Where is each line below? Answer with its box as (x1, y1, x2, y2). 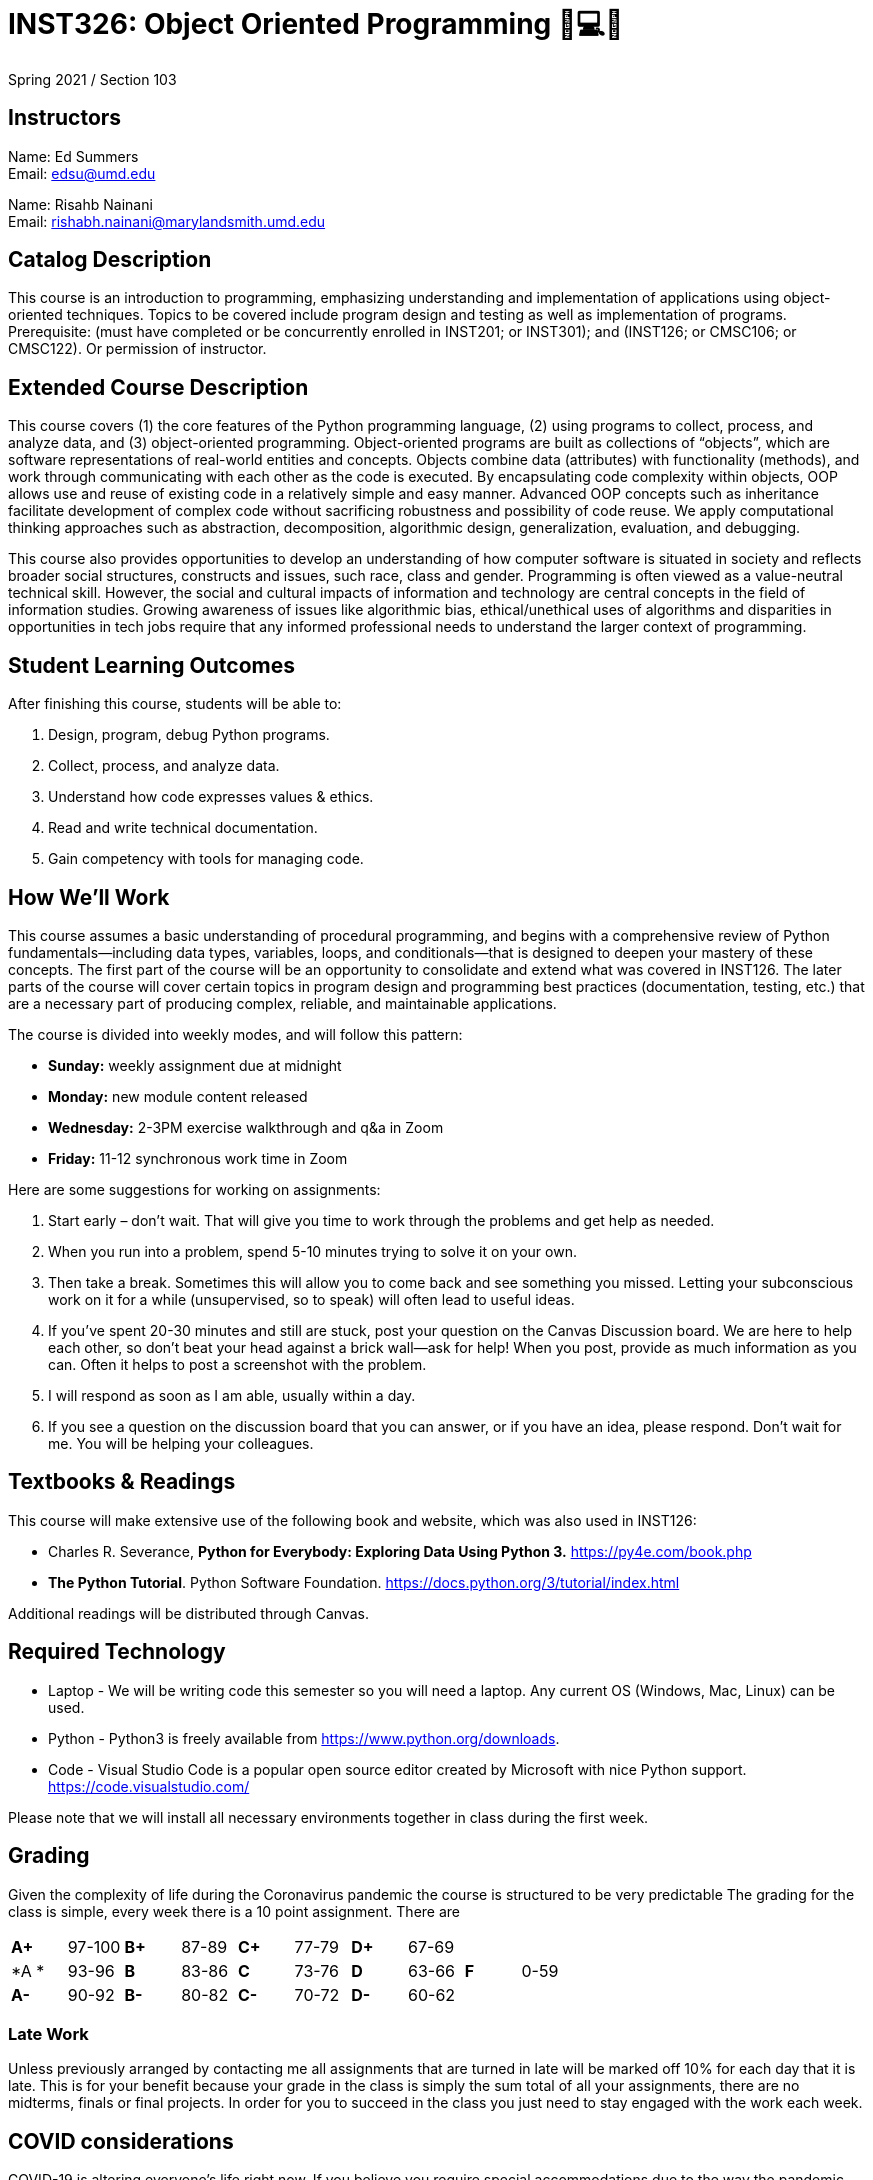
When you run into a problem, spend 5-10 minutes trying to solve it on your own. (48, 1242, 577, 1260)
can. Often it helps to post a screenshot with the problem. (48, 1355, 427, 1373)
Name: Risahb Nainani (8, 195, 153, 213)
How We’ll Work (8, 884, 170, 910)
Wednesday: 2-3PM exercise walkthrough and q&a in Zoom (48, 1118, 444, 1136)
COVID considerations (8, 2128, 234, 2154)
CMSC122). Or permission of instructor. (8, 340, 267, 358)
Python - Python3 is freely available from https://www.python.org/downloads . (48, 1729, 560, 1747)
